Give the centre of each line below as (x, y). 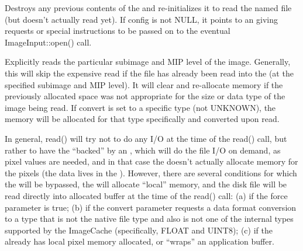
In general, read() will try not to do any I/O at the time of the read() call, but (146, 138)
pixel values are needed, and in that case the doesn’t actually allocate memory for (151, 161)
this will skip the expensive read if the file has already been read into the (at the (149, 73)
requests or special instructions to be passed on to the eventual (118, 31)
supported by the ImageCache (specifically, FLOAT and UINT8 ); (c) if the (139, 230)
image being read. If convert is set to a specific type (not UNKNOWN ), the (140, 107)
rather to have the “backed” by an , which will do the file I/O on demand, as (143, 150)
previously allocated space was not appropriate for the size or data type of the (145, 96)
